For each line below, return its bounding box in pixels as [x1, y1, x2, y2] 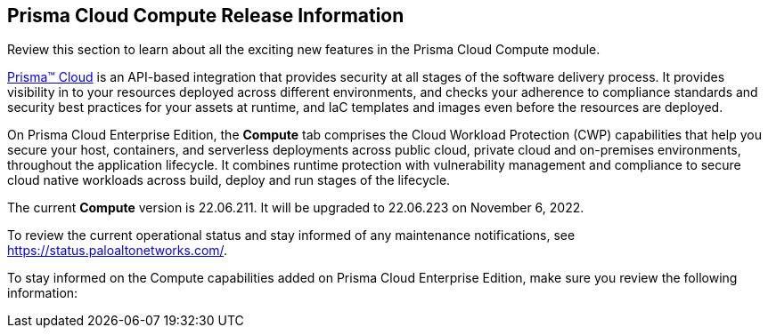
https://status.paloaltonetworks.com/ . [7, 243, 228, 259]
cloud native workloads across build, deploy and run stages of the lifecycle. [7, 172, 451, 188]
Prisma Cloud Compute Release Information [7, 4, 404, 27]
